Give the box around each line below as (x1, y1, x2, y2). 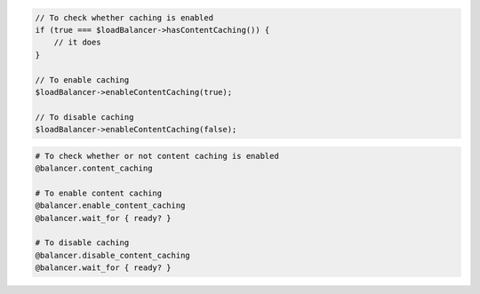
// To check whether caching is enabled (35, 12, 213, 22)
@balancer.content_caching (35, 163, 153, 173)
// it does (53, 37, 101, 48)
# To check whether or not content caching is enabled (35, 151, 279, 161)
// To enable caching (35, 75, 130, 84)
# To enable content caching (35, 187, 163, 198)
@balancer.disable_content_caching (35, 250, 190, 260)
